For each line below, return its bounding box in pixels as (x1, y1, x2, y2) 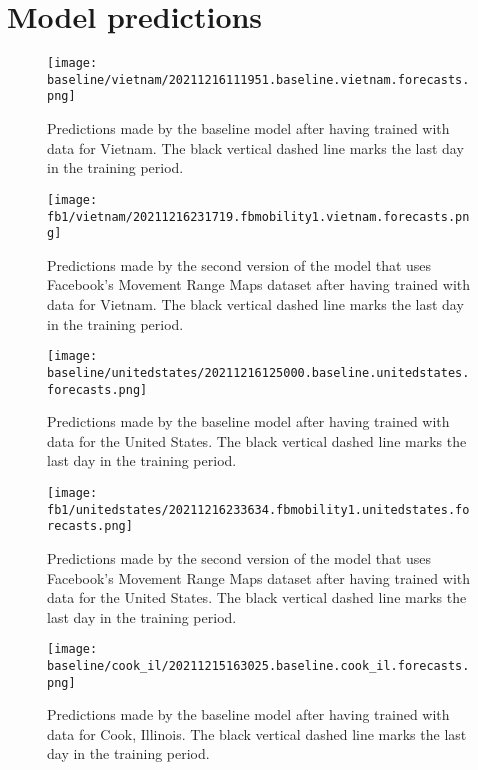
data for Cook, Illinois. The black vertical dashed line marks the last (47, 723, 467, 744)
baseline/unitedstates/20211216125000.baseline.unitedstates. (47, 365, 470, 380)
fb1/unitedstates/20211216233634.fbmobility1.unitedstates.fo (47, 502, 470, 517)
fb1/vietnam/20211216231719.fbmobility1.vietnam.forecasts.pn (47, 209, 470, 224)
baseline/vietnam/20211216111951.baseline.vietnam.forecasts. (47, 72, 470, 87)
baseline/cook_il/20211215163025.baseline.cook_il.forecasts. (47, 658, 470, 673)
